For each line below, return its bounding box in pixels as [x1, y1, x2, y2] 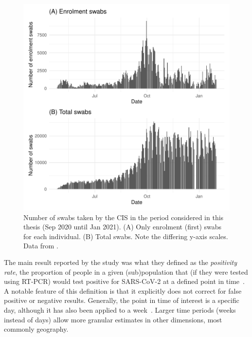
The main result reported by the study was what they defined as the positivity [4, 257, 237, 267]
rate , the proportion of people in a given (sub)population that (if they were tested [4, 266, 248, 277]
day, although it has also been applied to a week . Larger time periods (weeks [4, 304, 236, 315]
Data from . [23, 241, 58, 251]
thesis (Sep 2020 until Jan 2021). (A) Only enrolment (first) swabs [23, 222, 222, 232]
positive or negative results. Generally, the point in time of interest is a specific [4, 295, 239, 305]
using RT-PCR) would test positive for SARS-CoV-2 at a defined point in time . [4, 276, 245, 286]
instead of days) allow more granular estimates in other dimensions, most [4, 314, 222, 324]
